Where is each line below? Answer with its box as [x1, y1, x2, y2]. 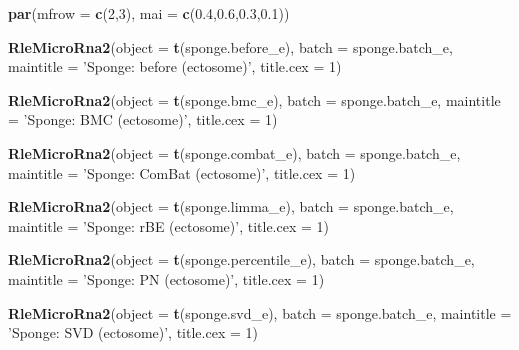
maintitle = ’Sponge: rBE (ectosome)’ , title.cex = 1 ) [8, 215, 329, 236]
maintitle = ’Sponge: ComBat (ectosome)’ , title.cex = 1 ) [8, 162, 356, 183]
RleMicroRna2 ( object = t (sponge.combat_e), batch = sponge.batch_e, [8, 142, 461, 163]
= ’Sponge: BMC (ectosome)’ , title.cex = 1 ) [8, 109, 278, 130]
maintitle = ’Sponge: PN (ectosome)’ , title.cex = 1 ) [8, 268, 325, 289]
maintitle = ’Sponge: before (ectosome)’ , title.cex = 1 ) [8, 56, 342, 77]
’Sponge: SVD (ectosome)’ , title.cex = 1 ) [8, 322, 258, 343]
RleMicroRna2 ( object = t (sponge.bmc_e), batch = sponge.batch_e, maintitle [8, 89, 501, 110]
